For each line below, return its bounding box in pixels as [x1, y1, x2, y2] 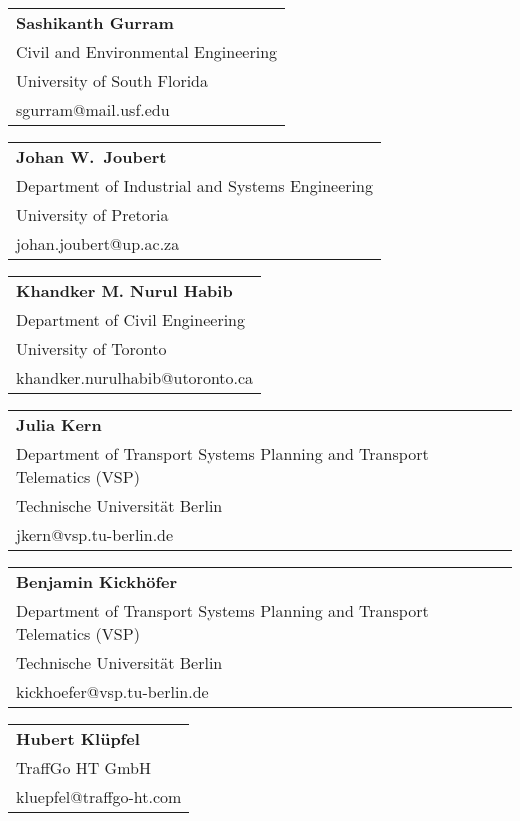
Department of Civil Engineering [16, 308, 246, 331]
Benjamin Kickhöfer [16, 570, 178, 593]
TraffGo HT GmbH [16, 756, 151, 779]
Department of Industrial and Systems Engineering [16, 174, 373, 197]
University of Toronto [16, 337, 167, 360]
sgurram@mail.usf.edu [16, 98, 170, 121]
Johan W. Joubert [16, 145, 167, 168]
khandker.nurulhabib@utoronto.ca [16, 366, 254, 389]
